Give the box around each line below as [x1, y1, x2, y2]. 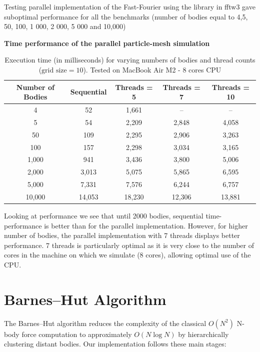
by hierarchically [178, 328, 229, 339]
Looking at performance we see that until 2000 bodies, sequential [4, 210, 203, 220]
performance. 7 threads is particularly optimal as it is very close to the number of [4, 239, 254, 250]
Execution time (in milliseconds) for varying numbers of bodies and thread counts [4, 54, 255, 65]
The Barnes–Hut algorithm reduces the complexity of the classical [4, 317, 206, 328]
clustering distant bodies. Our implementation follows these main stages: [4, 338, 226, 349]
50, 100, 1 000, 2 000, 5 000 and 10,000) [4, 21, 126, 31]
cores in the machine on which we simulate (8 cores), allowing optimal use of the [4, 249, 251, 260]
